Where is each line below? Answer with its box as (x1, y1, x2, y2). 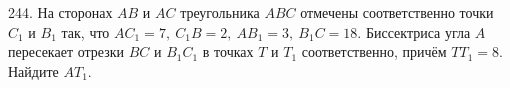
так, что (61, 21, 110, 42)
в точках (202, 41, 254, 62)
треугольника (180, 2, 260, 22)
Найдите (8, 60, 59, 81)
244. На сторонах (8, 2, 113, 22)
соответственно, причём (301, 41, 447, 62)
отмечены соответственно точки (300, 2, 494, 22)
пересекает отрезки (8, 41, 124, 62)
